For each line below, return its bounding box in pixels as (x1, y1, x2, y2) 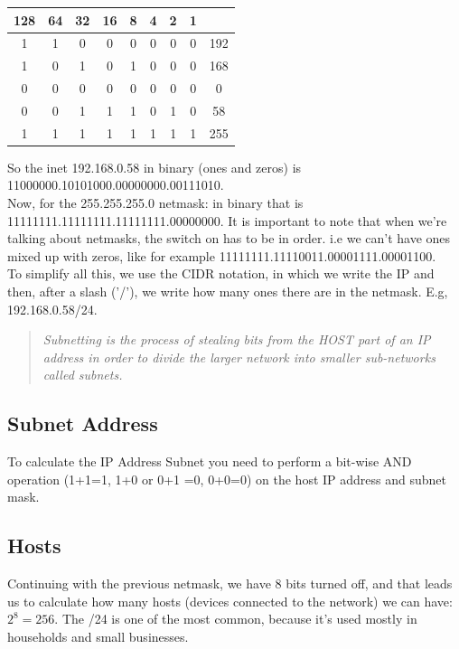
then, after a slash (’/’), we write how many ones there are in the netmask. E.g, (7, 281, 448, 300)
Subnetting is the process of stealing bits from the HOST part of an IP (42, 330, 431, 349)
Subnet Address (7, 409, 158, 437)
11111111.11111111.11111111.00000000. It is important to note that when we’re (7, 211, 447, 230)
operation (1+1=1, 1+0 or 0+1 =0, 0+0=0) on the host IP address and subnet (7, 469, 446, 488)
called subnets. (42, 365, 123, 384)
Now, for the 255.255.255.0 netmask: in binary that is (7, 193, 304, 212)
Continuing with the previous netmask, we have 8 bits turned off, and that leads (7, 574, 453, 593)
